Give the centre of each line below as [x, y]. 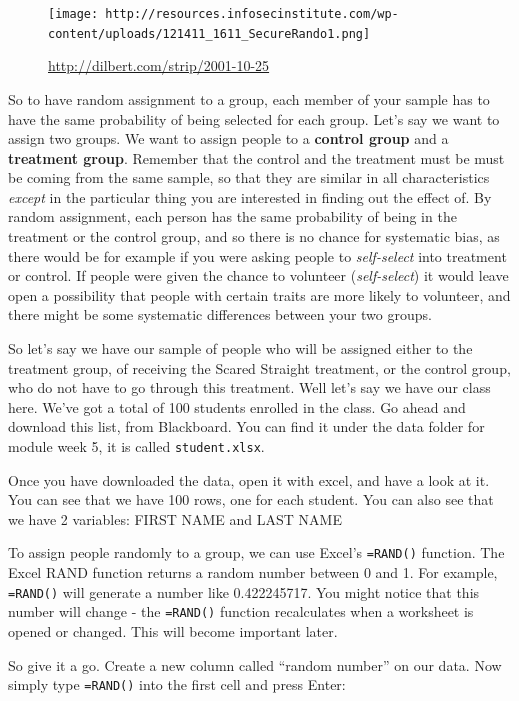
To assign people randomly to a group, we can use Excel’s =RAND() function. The [256, 552]
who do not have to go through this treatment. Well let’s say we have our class [249, 387]
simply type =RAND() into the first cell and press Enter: [177, 684]
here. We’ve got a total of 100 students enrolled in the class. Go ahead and [237, 406]
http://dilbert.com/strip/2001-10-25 [159, 65]
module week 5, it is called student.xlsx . [136, 446]
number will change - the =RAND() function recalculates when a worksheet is [241, 611]
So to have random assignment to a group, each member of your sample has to [249, 98]
